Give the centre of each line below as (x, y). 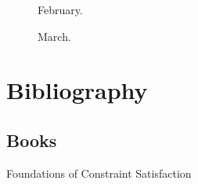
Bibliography (77, 90)
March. (54, 36)
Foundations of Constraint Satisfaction (99, 173)
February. (60, 9)
